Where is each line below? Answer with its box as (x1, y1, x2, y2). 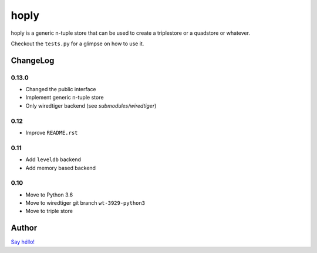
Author (11, 223, 38, 233)
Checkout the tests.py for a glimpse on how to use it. (11, 40, 144, 47)
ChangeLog (11, 55, 55, 65)
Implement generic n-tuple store (25, 94, 104, 101)
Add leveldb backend (25, 156, 82, 163)
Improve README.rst (25, 129, 78, 137)
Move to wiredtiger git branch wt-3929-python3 (25, 199, 146, 207)
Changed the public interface (25, 86, 96, 93)
